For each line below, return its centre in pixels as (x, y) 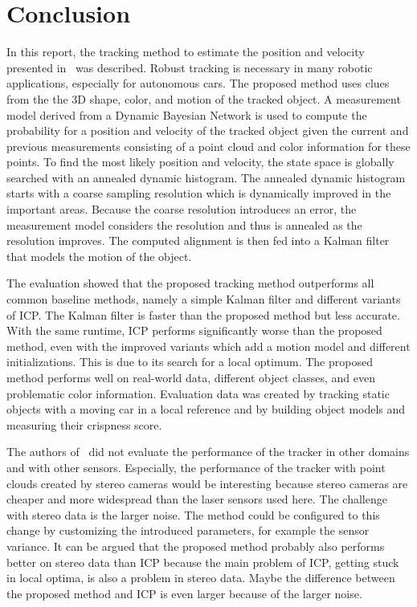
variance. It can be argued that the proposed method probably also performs (196, 546)
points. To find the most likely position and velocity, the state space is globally (200, 162)
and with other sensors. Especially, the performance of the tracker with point (196, 467)
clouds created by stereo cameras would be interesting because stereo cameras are (207, 483)
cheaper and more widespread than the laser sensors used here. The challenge (197, 499)
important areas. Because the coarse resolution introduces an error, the (182, 209)
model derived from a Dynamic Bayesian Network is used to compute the (187, 114)
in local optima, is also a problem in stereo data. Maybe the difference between (201, 578)
